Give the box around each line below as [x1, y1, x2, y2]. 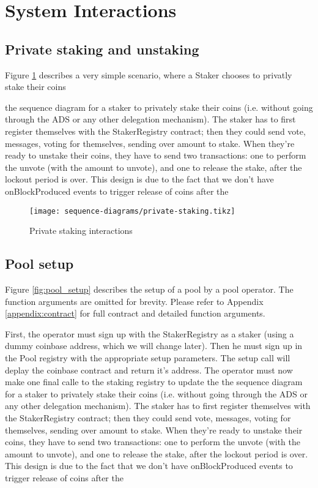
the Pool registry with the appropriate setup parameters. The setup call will [5, 351, 290, 364]
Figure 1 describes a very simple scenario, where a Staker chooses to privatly [5, 68, 292, 81]
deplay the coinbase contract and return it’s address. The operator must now [5, 363, 293, 376]
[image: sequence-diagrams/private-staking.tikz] [29, 206, 235, 216]
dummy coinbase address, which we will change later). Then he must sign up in [5, 339, 303, 352]
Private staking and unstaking [5, 39, 199, 58]
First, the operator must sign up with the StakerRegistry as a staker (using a [5, 327, 294, 340]
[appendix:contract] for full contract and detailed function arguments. [5, 307, 265, 320]
